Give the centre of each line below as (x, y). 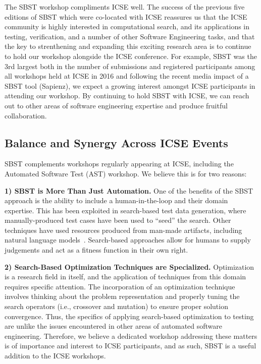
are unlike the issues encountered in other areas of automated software (114, 326)
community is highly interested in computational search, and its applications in (127, 26)
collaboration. (26, 115)
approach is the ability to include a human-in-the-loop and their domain (116, 200)
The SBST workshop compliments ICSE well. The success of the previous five (125, 7)
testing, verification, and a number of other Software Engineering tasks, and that (130, 36)
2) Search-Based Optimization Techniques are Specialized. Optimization (129, 266)
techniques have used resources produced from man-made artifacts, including (123, 230)
